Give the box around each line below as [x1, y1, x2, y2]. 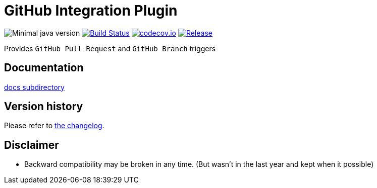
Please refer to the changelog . [4, 121, 104, 130]
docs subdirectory [4, 82, 65, 91]
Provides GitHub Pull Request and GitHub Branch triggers [4, 44, 216, 53]
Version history [4, 100, 83, 113]
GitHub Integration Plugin [4, 2, 178, 19]
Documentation [4, 61, 84, 74]
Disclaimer [4, 138, 59, 151]
